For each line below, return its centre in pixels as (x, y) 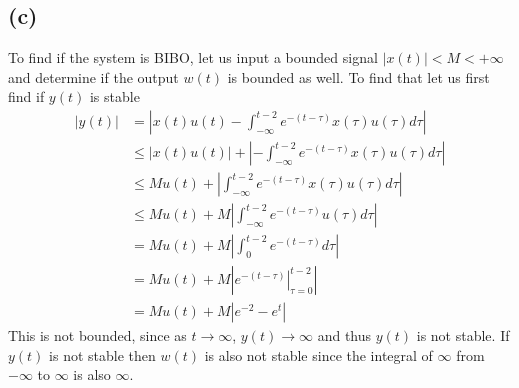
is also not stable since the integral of (318, 354)
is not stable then (102, 354)
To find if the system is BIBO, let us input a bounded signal (193, 57)
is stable (114, 96)
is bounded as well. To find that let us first (358, 76)
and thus (344, 335)
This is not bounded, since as (97, 335)
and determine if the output (93, 76)
